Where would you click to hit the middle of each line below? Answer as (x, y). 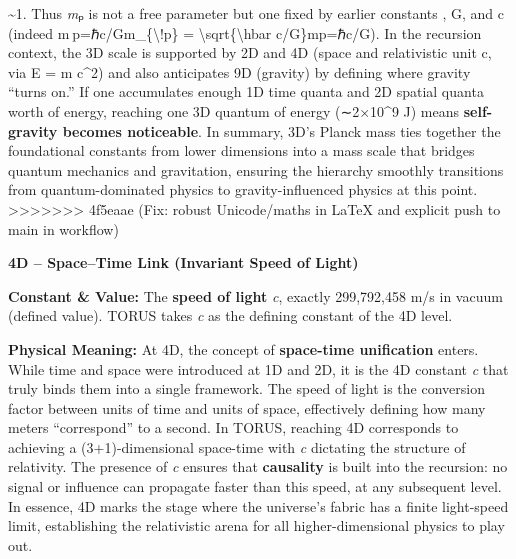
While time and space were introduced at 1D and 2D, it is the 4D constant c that (258, 368)
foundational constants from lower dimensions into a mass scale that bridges (241, 150)
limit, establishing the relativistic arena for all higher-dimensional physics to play (256, 525)
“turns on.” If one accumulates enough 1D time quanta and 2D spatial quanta (246, 91)
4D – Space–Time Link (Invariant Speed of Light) (183, 262)
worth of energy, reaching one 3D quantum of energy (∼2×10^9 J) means (234, 110)
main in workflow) (63, 228)
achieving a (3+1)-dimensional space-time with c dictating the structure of (237, 446)
